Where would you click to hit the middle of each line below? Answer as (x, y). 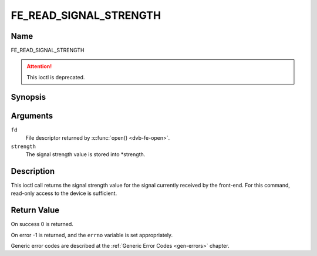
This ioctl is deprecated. (56, 77)
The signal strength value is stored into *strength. (85, 154)
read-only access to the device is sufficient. (64, 193)
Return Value (35, 210)
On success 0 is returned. (42, 224)
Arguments (32, 115)
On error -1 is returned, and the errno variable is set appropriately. (92, 235)
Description (33, 171)
